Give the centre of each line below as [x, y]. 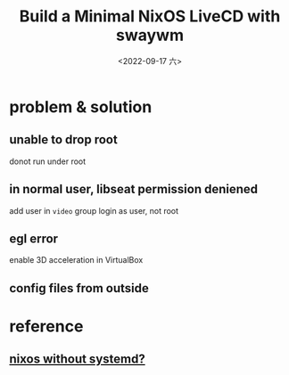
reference [46, 326]
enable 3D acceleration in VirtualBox [76, 260]
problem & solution [81, 106]
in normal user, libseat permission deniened [134, 189]
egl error [34, 238]
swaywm [150, 35]
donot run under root [48, 161]
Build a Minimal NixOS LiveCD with [150, 16]
